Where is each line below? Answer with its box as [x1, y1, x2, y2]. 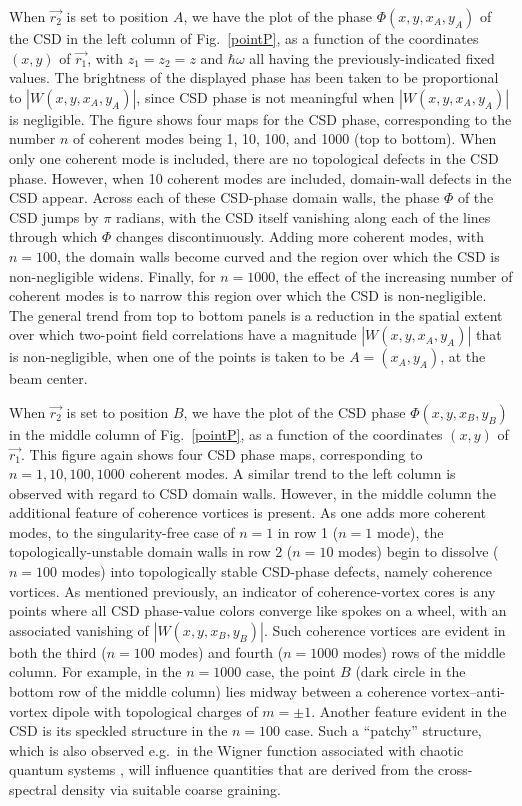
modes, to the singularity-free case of [9, 521, 235, 542]
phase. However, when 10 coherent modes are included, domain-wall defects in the [9, 167, 512, 188]
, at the [440, 346, 486, 367]
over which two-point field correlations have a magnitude [9, 324, 357, 345]
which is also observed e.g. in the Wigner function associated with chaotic [9, 739, 464, 760]
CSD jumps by [9, 206, 99, 227]
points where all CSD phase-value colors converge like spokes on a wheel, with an [9, 600, 507, 621]
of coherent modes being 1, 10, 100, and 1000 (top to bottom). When [73, 128, 497, 149]
